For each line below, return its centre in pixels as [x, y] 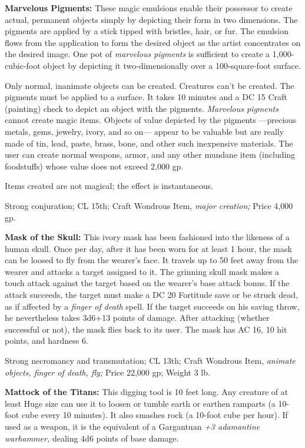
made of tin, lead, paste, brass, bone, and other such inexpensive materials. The [149, 143]
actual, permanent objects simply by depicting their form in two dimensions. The [151, 19]
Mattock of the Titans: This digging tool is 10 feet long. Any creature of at [147, 392]
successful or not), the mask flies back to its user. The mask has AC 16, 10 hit [146, 329]
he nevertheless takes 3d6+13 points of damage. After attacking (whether [137, 318]
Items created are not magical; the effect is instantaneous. [109, 186]
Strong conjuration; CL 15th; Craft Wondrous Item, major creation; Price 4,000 [149, 205]
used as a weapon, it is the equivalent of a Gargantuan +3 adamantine [132, 426]
